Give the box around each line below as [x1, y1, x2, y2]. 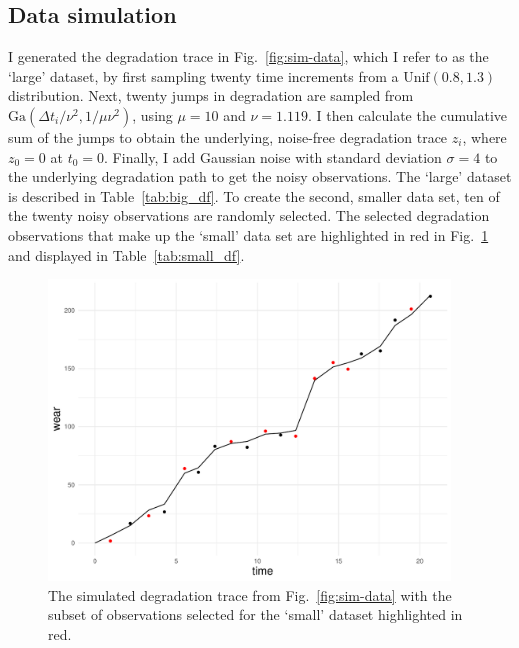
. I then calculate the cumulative [307, 104, 508, 125]
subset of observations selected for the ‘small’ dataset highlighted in [48, 604, 463, 625]
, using [132, 104, 173, 125]
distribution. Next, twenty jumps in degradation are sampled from [8, 85, 414, 106]
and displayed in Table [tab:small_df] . [8, 244, 245, 265]
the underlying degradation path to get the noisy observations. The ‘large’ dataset [8, 166, 512, 187]
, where [462, 126, 507, 147]
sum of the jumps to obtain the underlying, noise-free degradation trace [8, 126, 448, 147]
